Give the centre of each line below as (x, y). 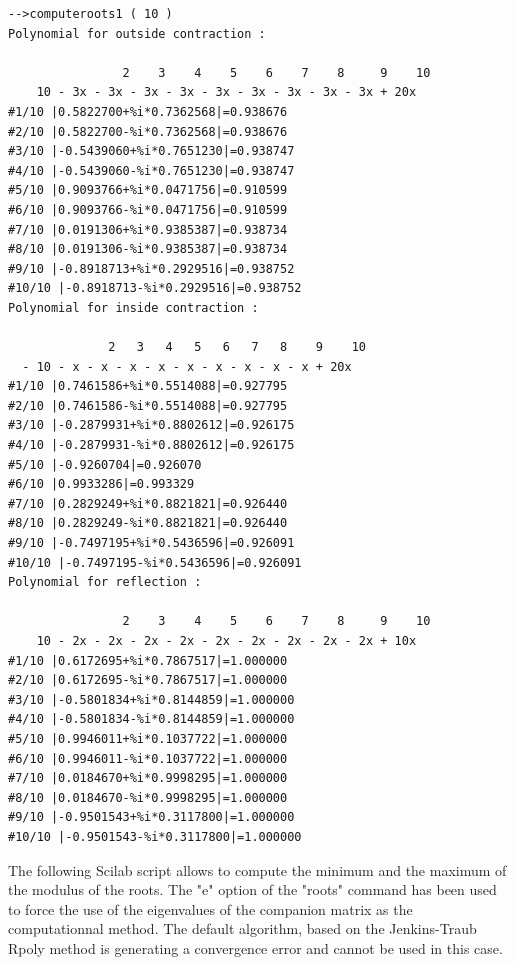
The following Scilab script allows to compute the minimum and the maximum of (257, 869)
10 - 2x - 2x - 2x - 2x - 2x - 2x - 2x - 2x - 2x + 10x (226, 641)
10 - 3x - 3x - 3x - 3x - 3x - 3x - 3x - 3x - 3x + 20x (226, 92)
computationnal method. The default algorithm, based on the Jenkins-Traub (242, 928)
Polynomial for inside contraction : (133, 307)
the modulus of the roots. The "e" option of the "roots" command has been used (252, 889)
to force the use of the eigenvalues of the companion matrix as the (210, 908)
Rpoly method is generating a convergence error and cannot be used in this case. (255, 947)
